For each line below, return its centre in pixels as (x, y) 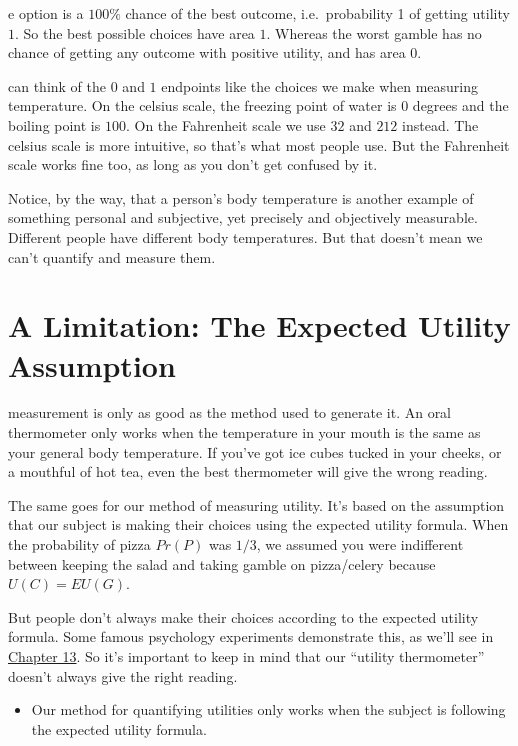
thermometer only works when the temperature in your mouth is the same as (244, 432)
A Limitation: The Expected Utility (259, 325)
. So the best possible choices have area (135, 32)
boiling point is (54, 124)
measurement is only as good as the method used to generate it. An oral (230, 412)
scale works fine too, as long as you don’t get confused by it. (193, 164)
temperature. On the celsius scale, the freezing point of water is (202, 105)
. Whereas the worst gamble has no (374, 32)
